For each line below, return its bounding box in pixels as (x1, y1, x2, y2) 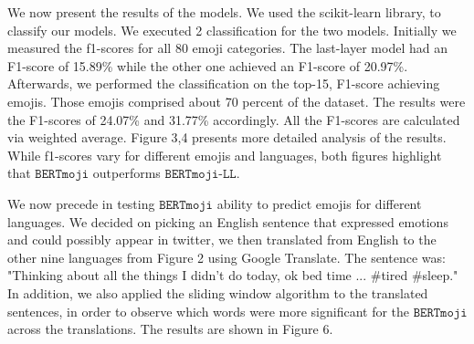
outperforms (92, 163, 161, 182)
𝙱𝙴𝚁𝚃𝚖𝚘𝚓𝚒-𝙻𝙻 (164, 168, 237, 182)
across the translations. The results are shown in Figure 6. (7, 319, 333, 339)
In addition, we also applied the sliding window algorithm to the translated (7, 283, 428, 302)
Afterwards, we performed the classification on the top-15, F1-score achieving (7, 74, 440, 93)
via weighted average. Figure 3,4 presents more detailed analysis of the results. (7, 128, 447, 147)
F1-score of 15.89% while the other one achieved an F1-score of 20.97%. (7, 56, 408, 75)
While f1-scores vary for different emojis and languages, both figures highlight (7, 145, 442, 164)
